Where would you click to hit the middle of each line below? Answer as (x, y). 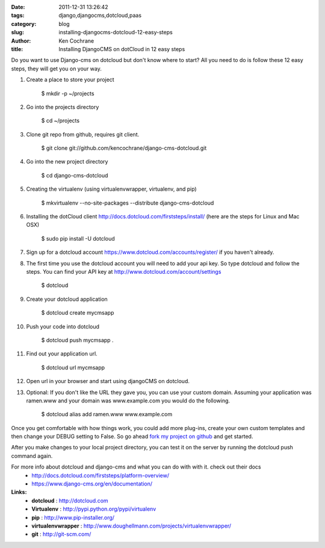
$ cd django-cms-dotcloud (75, 175)
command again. (32, 456)
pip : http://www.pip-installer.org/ (73, 517)
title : (17, 49)
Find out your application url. (62, 354)
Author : (21, 41)
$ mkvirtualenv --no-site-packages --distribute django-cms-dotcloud (128, 203)
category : (24, 23)
